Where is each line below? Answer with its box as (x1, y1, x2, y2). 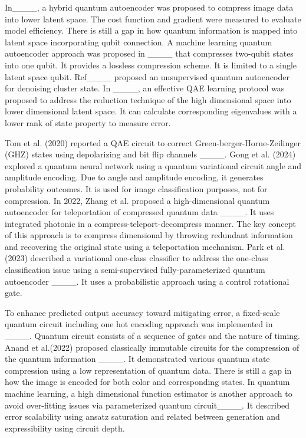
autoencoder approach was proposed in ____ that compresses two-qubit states (5, 47, 294, 60)
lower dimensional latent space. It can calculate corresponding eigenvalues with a (5, 105, 297, 117)
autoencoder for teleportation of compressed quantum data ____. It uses (5, 206, 274, 218)
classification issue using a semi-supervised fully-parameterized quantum (5, 264, 265, 276)
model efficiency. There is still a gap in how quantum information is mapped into (5, 24, 298, 37)
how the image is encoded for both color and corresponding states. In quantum (5, 376, 290, 388)
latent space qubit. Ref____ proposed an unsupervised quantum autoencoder (5, 70, 289, 83)
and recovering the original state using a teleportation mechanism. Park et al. (5, 240, 285, 252)
